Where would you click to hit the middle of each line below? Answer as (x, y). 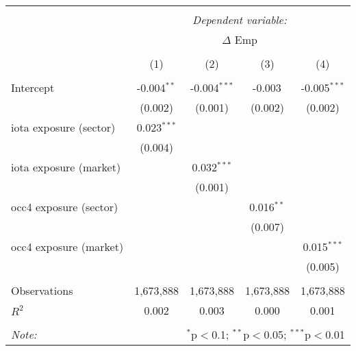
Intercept (33, 87)
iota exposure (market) (66, 167)
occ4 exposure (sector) (65, 207)
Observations (42, 290)
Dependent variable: (240, 20)
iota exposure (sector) (63, 127)
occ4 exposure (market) (67, 246)
